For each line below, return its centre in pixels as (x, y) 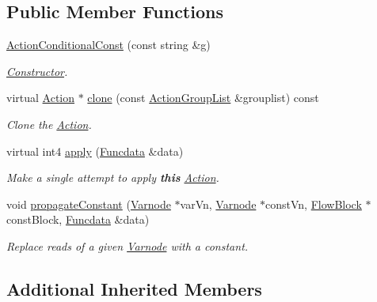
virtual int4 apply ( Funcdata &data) (95, 151)
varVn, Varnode (218, 204)
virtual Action (41, 98)
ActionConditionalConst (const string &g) (109, 45)
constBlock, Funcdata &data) (78, 219)
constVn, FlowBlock (314, 204)
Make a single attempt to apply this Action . (113, 177)
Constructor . (37, 71)
